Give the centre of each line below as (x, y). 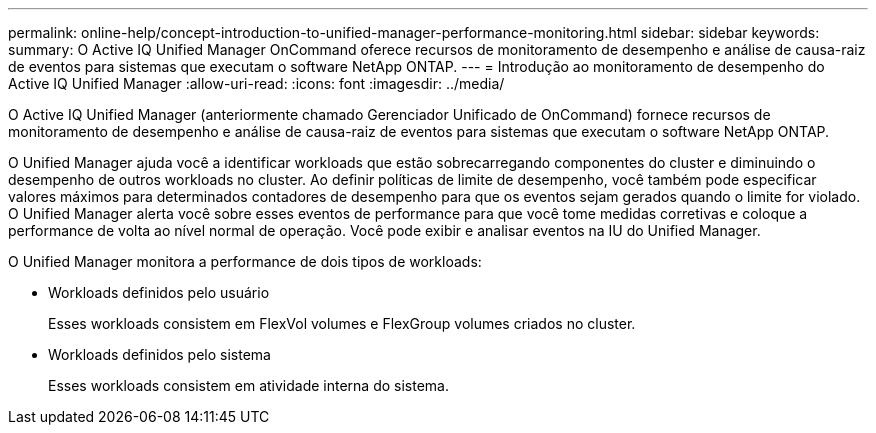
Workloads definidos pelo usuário (159, 292)
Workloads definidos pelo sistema (159, 354)
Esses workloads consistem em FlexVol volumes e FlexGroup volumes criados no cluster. (342, 323)
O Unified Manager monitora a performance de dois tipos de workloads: (245, 261)
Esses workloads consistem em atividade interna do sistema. (249, 385)
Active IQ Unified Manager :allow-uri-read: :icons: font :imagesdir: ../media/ (256, 83)
